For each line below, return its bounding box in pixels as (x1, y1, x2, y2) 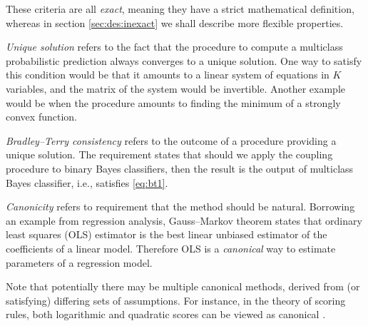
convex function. (6, 109, 77, 124)
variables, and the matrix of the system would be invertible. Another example (6, 81, 345, 96)
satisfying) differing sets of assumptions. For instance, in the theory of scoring (6, 292, 346, 307)
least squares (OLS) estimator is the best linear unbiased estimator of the (6, 227, 327, 242)
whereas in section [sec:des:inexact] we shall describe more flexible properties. (6, 15, 344, 30)
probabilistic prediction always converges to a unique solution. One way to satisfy (6, 53, 362, 68)
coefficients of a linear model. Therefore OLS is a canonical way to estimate (6, 240, 336, 255)
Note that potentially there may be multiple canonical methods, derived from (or (6, 279, 360, 294)
